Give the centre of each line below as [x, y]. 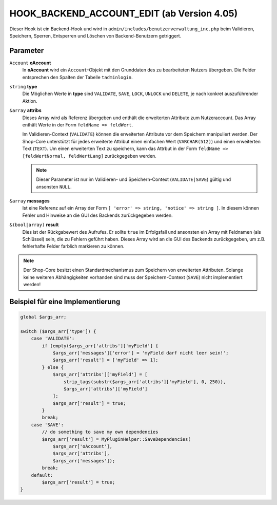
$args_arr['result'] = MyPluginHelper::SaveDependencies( [116, 439]
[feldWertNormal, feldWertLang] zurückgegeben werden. [89, 156]
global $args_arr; [43, 317]
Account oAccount [30, 63]
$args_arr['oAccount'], [83, 446]
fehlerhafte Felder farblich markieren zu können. [73, 246]
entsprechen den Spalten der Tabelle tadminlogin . [77, 77]
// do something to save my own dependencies [100, 432]
